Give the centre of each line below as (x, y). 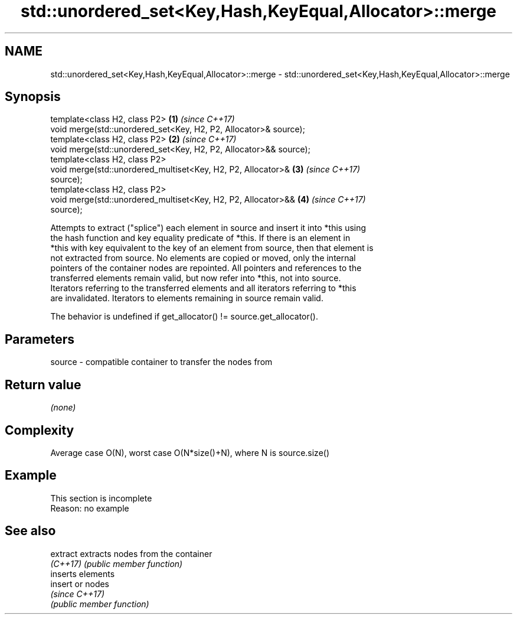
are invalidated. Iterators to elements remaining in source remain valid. (187, 298)
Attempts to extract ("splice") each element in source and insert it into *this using (208, 228)
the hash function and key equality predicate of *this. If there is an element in (200, 238)
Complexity (40, 430)
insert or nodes (80, 584)
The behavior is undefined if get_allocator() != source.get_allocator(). (184, 317)
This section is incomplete (101, 498)
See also (30, 531)
